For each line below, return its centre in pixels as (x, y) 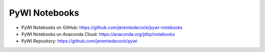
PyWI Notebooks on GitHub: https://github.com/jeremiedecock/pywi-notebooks (102, 27)
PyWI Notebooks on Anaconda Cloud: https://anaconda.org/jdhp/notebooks (98, 34)
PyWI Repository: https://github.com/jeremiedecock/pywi (79, 41)
